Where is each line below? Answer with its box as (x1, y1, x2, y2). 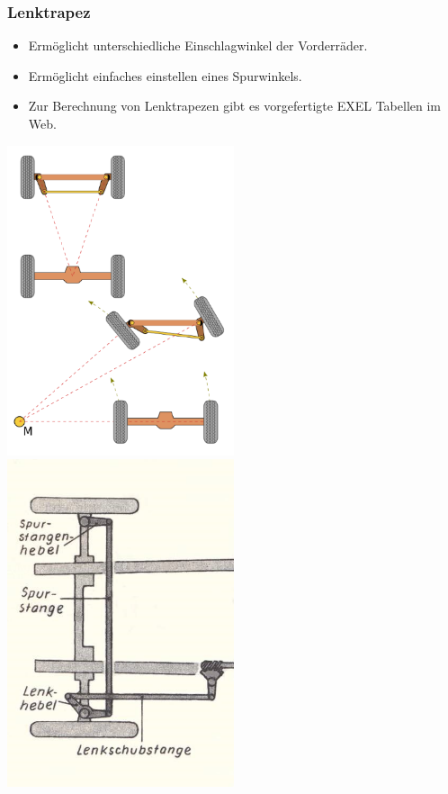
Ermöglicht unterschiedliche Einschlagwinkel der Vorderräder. (28, 36, 368, 55)
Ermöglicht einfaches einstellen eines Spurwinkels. (28, 66, 302, 85)
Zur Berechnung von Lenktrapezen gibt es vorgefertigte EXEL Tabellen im (28, 96, 441, 115)
